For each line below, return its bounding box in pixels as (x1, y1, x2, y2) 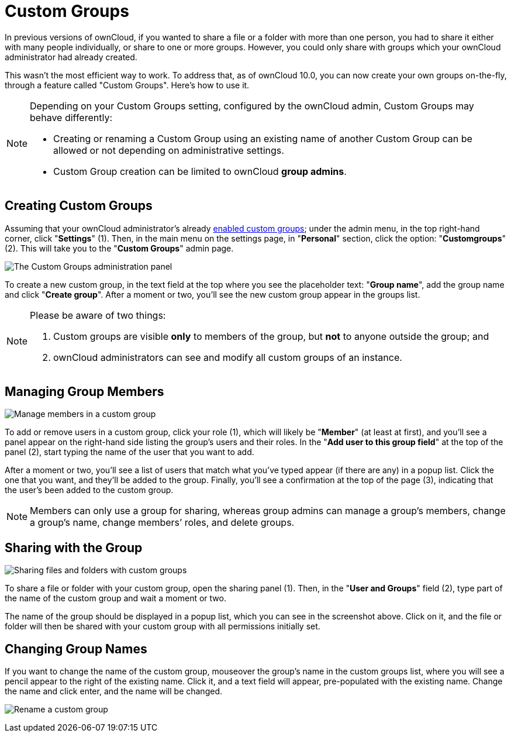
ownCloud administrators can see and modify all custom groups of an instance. (53, 351, 402, 363)
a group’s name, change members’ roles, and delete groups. (30, 516, 295, 529)
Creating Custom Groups (5, 198, 153, 213)
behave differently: (30, 111, 112, 123)
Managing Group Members (5, 384, 164, 400)
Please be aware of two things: (30, 309, 166, 321)
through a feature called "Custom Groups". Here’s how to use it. (5, 80, 250, 90)
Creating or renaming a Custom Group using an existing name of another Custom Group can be (53, 132, 472, 144)
